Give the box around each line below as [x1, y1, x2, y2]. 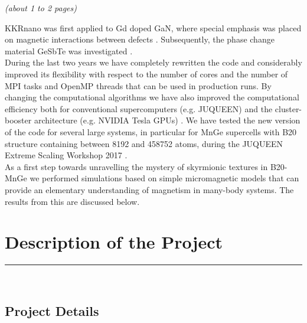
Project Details [5, 302, 99, 320]
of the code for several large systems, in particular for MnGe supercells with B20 [5, 125, 297, 138]
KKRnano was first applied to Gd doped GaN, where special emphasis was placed [5, 21, 302, 34]
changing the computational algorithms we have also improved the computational [5, 91, 299, 103]
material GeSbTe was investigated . [5, 44, 133, 57]
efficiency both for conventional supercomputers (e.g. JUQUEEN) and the [5, 102, 273, 115]
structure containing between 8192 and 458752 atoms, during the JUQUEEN [5, 137, 283, 149]
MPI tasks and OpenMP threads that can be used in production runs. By [5, 79, 272, 92]
